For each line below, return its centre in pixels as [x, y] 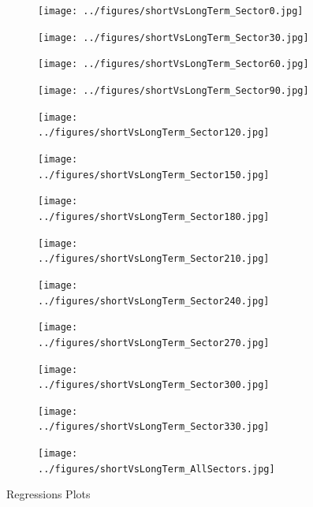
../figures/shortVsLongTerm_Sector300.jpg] [154, 385]
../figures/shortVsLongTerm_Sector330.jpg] [154, 427]
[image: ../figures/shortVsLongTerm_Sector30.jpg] [173, 37]
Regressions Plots [48, 494]
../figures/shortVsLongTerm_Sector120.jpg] [154, 133]
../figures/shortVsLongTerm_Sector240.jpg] [154, 301]
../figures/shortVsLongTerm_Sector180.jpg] [154, 216]
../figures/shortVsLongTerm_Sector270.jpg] [154, 343]
